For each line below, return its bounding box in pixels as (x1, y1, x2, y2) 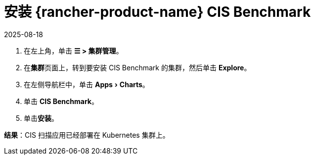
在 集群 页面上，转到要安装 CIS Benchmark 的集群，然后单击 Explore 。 (24, 63, 251, 72)
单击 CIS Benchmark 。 (24, 97, 98, 106)
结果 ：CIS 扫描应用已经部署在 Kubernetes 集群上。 (4, 130, 170, 139)
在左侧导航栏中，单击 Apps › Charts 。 (24, 80, 149, 89)
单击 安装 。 (24, 113, 58, 122)
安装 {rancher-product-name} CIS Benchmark (4, 3, 311, 20)
